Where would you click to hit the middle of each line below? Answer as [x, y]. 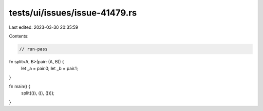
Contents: [19, 36]
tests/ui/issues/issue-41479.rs [73, 13]
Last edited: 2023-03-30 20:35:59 [44, 27]
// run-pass [34, 49]
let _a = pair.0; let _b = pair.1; [50, 69]
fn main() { [20, 86]
